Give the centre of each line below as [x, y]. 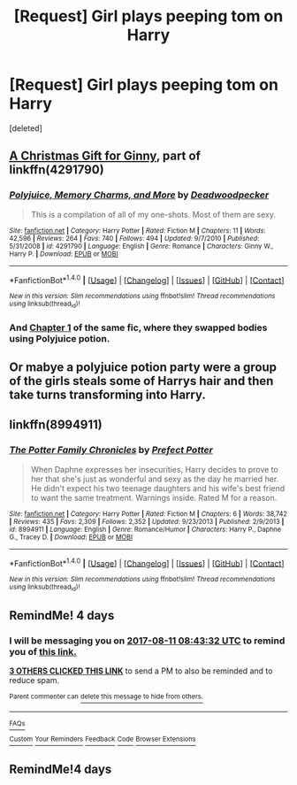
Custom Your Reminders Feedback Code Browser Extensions [103, 739]
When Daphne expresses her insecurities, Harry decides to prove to [154, 469]
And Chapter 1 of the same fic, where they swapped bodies [138, 327]
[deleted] [26, 128]
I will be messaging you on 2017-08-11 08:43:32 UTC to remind [147, 641]
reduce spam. [34, 681]
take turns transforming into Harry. [107, 394]
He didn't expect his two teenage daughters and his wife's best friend [158, 488]
